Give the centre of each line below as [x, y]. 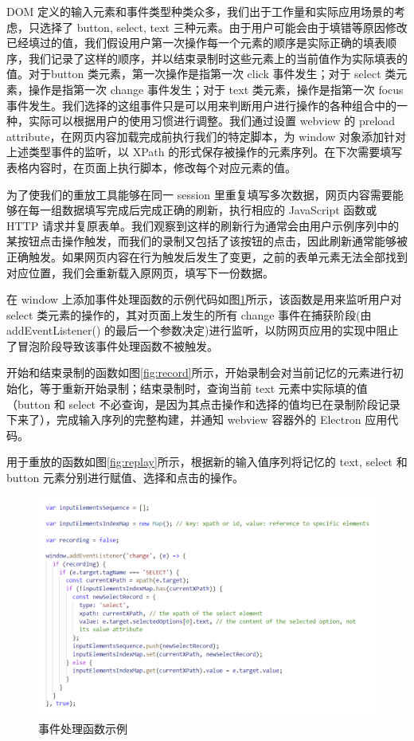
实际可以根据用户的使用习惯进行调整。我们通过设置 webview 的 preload [212, 121]
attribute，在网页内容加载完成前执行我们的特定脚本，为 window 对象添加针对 [207, 136]
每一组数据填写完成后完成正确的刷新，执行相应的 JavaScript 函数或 [203, 210]
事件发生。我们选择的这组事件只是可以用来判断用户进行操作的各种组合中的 [201, 105]
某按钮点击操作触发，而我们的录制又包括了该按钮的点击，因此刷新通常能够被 [207, 241]
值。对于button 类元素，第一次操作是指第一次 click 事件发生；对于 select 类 [201, 74]
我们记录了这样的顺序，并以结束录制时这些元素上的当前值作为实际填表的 [218, 58]
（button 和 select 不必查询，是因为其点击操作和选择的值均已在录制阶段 [192, 404]
